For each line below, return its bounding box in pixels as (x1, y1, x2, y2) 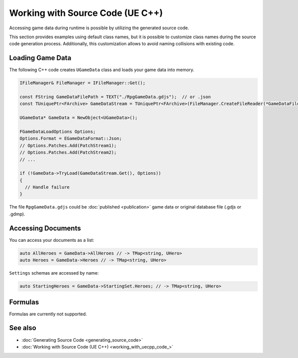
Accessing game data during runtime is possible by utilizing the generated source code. (9, 25, 189, 31)
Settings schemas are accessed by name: (9, 270, 99, 276)
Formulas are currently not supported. (9, 311, 87, 317)
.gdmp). (9, 211, 26, 217)
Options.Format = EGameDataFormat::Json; (19, 136, 122, 142)
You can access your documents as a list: (9, 237, 94, 243)
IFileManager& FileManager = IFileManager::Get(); (19, 80, 146, 86)
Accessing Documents (9, 224, 81, 232)
